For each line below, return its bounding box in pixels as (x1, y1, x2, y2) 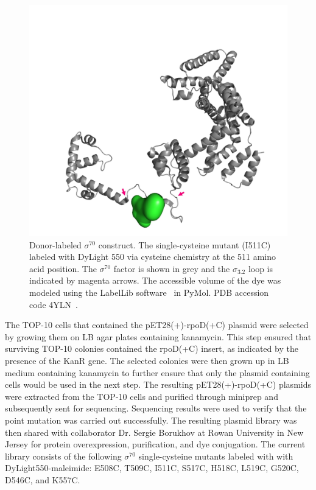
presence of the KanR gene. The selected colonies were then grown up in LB (5, 354, 289, 367)
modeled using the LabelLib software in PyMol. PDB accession (29, 286, 269, 299)
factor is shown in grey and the (113, 262, 230, 275)
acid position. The (29, 262, 97, 275)
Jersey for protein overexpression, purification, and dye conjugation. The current (5, 438, 306, 450)
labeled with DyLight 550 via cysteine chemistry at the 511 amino (29, 250, 276, 263)
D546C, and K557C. (5, 473, 80, 486)
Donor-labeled (29, 238, 82, 251)
